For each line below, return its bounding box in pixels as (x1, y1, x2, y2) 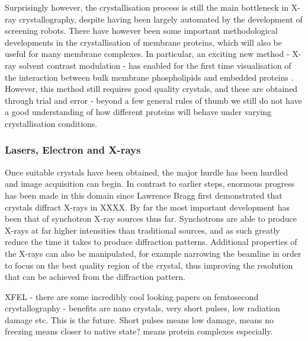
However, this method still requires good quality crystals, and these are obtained (5, 82, 298, 95)
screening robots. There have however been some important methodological (5, 24, 278, 37)
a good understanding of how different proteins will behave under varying (5, 106, 271, 118)
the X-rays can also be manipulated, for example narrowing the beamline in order (5, 247, 301, 259)
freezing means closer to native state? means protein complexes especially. (5, 325, 273, 337)
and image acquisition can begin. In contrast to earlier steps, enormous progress (5, 177, 295, 190)
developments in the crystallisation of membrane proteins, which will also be (5, 36, 282, 48)
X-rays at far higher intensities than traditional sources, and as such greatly (5, 224, 280, 236)
